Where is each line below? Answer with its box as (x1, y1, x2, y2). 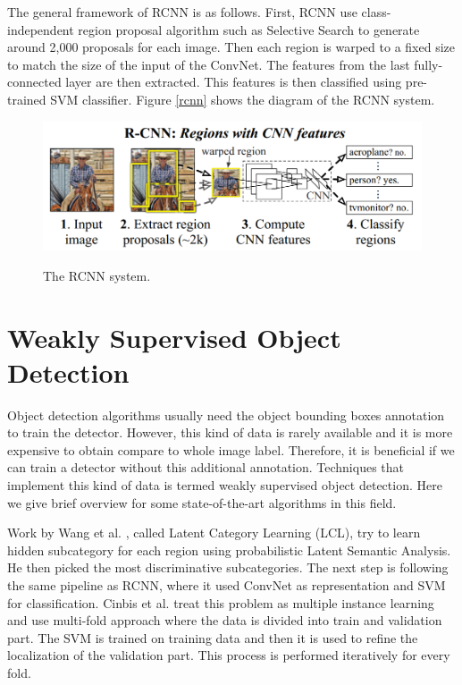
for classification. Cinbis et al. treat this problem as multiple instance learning (7, 593, 434, 612)
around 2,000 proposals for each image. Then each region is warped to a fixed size (7, 38, 455, 56)
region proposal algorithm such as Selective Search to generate (78, 20, 420, 38)
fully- (414, 55, 443, 73)
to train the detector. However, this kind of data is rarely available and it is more (7, 423, 453, 442)
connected (7, 72, 62, 91)
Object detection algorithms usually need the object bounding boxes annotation (7, 405, 445, 424)
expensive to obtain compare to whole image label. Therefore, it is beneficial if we (7, 440, 455, 459)
